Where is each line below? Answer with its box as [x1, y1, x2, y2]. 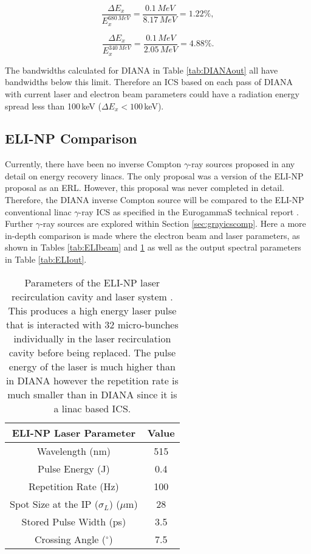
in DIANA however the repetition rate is [5, 373, 179, 387]
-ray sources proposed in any [188, 158, 295, 170]
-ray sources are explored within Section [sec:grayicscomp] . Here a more [40, 217, 306, 230]
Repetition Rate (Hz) [28, 479, 119, 493]
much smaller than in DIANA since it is [7, 387, 177, 401]
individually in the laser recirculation [13, 331, 171, 345]
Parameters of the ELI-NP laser [24, 275, 160, 289]
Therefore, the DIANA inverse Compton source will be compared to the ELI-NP [5, 193, 304, 206]
